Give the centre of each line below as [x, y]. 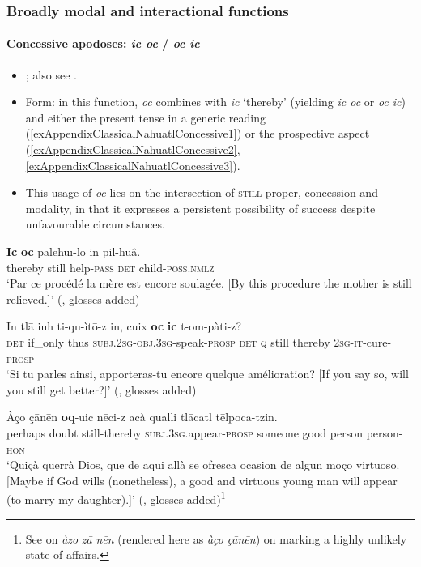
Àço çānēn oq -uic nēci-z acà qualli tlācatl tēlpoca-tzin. [142, 417]
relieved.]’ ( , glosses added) [73, 298]
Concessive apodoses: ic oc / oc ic [103, 43]
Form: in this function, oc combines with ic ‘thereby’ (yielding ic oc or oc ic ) [215, 102]
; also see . [51, 74]
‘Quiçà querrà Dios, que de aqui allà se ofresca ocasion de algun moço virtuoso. [203, 465]
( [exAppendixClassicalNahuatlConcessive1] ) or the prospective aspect [198, 133]
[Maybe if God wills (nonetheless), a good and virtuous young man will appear [202, 480]
